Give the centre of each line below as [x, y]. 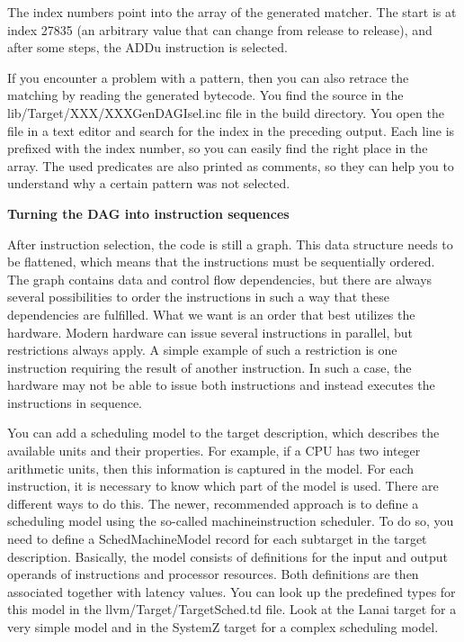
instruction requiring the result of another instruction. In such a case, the [210, 367]
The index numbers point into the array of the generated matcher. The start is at [232, 12]
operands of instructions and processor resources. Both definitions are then [213, 574]
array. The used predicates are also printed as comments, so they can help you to [231, 165]
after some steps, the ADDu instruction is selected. [148, 47]
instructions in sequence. [75, 402]
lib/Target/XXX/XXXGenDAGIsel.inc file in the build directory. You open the [226, 112]
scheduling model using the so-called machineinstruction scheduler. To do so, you [231, 521]
